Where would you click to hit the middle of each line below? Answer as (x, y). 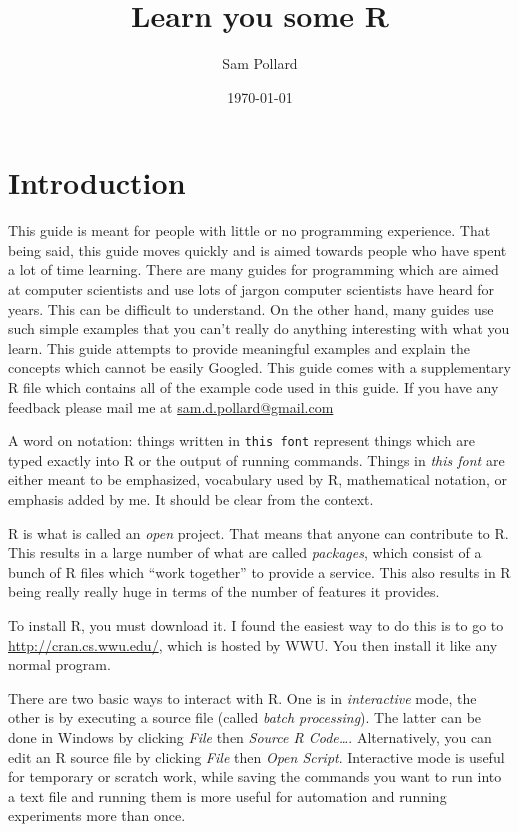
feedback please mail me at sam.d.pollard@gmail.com (171, 406)
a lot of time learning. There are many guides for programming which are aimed (253, 269)
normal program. (59, 664)
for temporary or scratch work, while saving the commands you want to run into (255, 776)
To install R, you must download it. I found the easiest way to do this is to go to (256, 625)
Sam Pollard (260, 63)
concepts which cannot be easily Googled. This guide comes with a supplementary (259, 367)
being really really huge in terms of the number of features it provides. (224, 591)
